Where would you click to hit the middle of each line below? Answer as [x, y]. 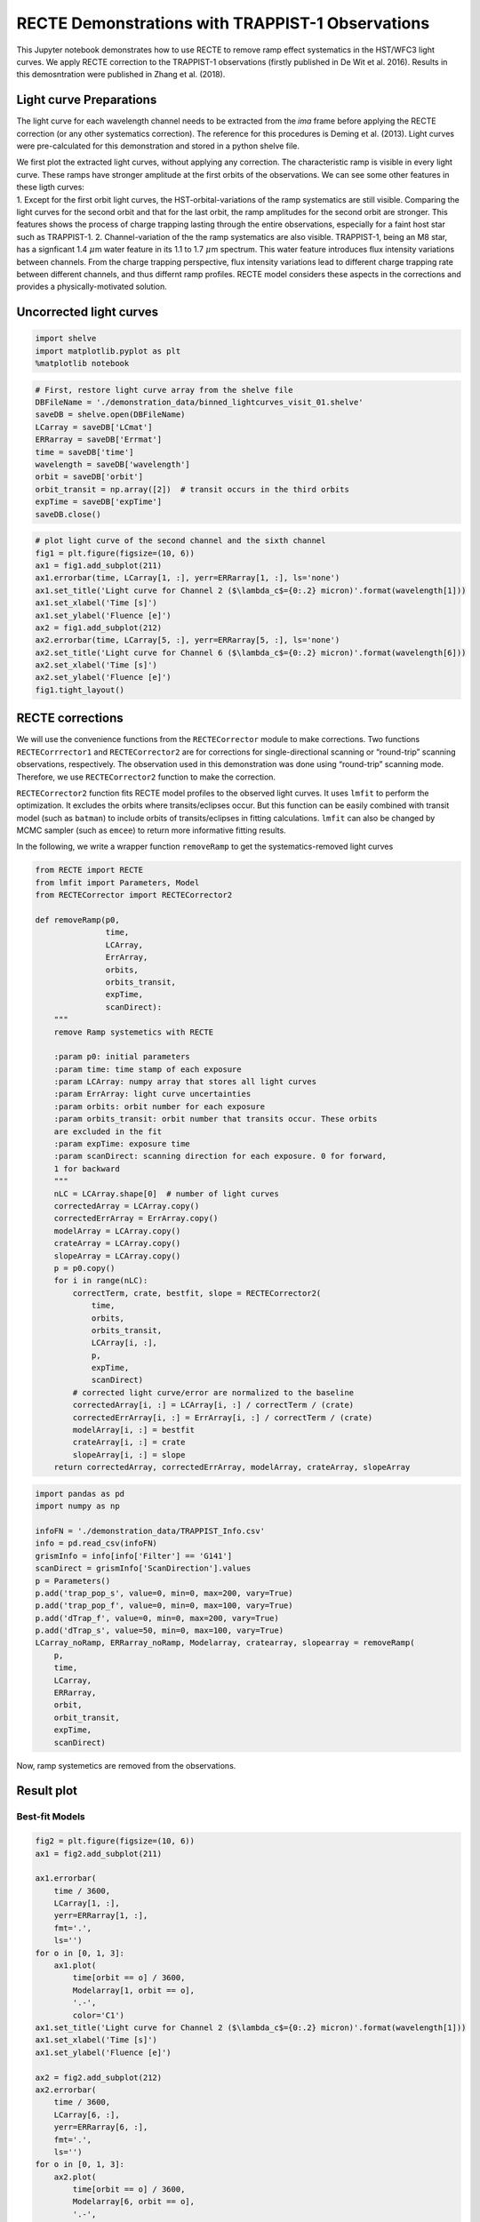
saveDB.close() [68, 514]
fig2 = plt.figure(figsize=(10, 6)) [115, 1841]
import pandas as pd [80, 1494]
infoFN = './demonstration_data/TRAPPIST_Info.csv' [150, 1531]
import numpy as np [77, 1506]
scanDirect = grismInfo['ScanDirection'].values [143, 1568]
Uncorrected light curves [88, 312]
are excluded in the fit [108, 1131]
